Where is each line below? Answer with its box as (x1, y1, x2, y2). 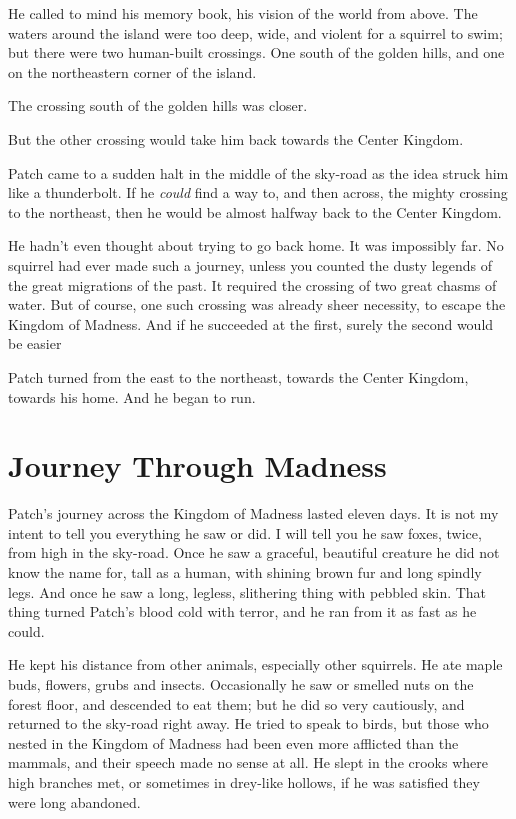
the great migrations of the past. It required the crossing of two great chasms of (8, 274, 497, 295)
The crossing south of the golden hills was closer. (8, 95, 308, 116)
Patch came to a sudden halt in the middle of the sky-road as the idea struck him (8, 162, 509, 183)
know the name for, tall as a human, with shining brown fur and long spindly (8, 562, 482, 582)
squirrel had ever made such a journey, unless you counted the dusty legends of (8, 254, 493, 275)
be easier (8, 333, 62, 354)
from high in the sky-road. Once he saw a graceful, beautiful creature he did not (8, 542, 500, 563)
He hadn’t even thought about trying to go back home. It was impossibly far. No (8, 235, 504, 256)
